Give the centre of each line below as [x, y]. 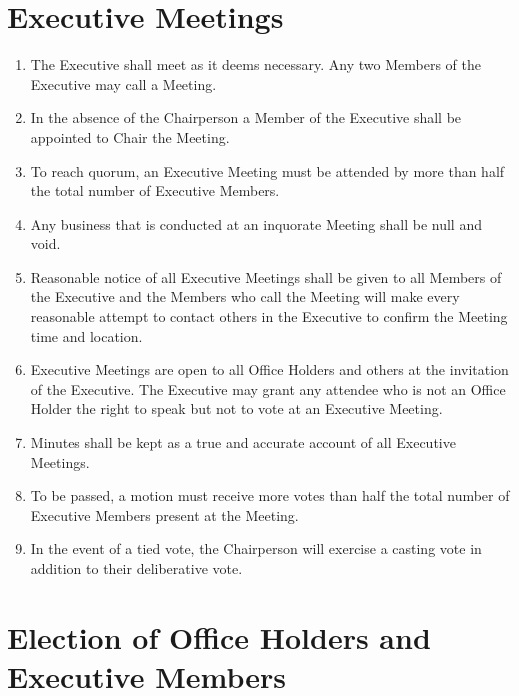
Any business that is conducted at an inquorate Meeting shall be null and [256, 223]
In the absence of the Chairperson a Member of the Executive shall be [246, 117]
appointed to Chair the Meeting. [130, 136]
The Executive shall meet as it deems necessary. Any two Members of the [255, 64]
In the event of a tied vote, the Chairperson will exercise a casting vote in [256, 548]
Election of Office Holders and [219, 636]
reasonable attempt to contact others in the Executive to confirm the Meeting [269, 316]
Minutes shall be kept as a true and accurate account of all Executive [243, 442]
